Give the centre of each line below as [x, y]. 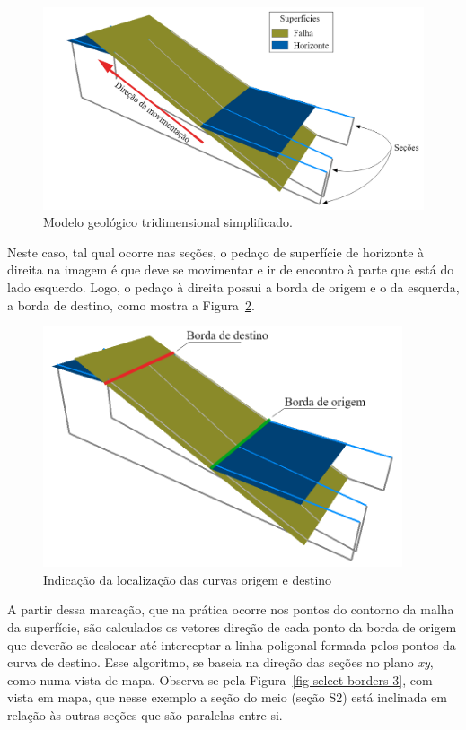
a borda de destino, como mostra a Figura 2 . [131, 304]
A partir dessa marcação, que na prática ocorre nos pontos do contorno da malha [231, 609]
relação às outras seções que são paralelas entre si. [145, 714]
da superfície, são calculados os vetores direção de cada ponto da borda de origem [232, 626]
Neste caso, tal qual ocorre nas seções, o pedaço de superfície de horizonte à [216, 252]
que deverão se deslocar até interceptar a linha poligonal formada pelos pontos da [232, 644]
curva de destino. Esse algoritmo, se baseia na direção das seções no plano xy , [220, 662]
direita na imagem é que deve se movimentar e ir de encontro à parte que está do [231, 269]
